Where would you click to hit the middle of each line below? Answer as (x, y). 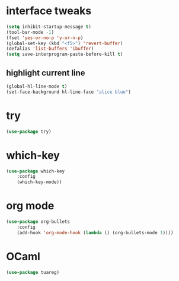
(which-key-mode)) (39, 182)
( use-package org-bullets (38, 222)
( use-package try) (29, 132)
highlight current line (46, 73)
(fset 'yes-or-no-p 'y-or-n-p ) (45, 38)
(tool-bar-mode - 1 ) (30, 32)
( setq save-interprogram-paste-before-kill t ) (65, 55)
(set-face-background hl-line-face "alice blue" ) (69, 92)
